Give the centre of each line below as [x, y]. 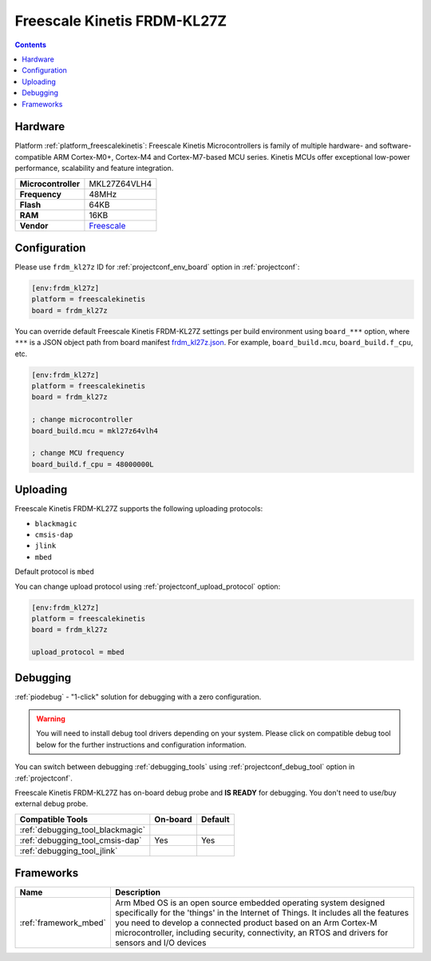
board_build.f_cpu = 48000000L [93, 464]
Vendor [34, 225]
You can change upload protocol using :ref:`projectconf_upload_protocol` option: [148, 586]
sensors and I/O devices [160, 943]
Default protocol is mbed [55, 572]
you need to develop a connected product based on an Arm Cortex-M [246, 923]
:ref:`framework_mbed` [63, 923]
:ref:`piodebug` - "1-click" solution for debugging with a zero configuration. [138, 697]
